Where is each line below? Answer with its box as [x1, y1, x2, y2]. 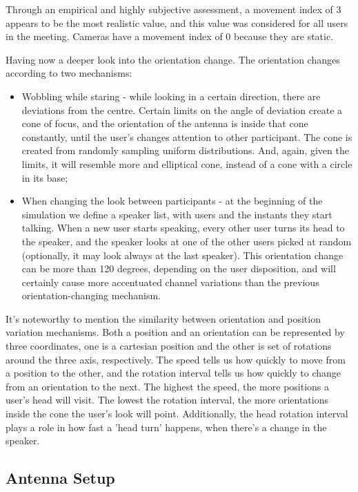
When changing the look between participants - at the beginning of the [21, 193, 323, 208]
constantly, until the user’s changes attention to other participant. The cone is [21, 129, 352, 144]
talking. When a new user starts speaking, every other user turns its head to [21, 220, 345, 235]
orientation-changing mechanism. [21, 288, 161, 303]
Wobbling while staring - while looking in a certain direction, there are [21, 88, 321, 103]
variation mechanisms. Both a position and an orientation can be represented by [6, 325, 345, 339]
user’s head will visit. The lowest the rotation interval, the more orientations [6, 392, 329, 407]
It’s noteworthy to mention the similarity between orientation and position [6, 311, 321, 325]
